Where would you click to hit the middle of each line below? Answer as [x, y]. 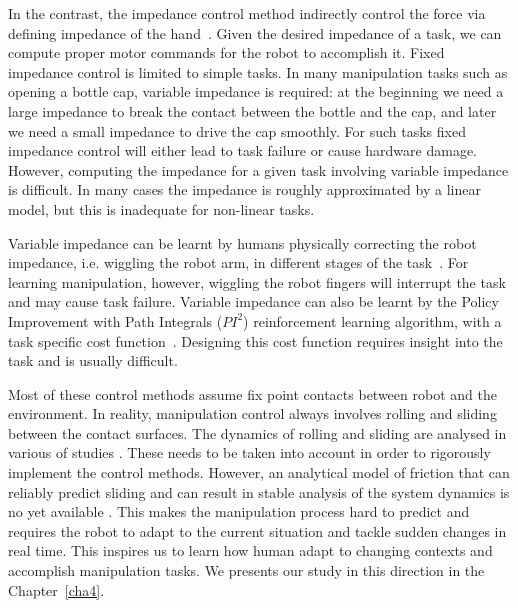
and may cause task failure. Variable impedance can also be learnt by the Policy [253, 301]
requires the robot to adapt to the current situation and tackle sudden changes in [257, 530]
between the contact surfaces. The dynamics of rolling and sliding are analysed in [257, 432]
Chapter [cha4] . [56, 589]
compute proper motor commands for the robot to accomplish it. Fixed [226, 52]
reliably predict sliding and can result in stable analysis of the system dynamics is [259, 491]
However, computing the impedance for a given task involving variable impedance [258, 169]
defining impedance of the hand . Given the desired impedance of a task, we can [255, 32]
